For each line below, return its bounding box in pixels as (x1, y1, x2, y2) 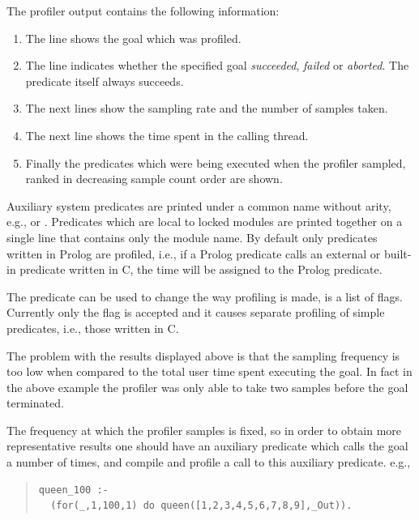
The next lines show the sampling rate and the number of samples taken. (25, 100, 388, 117)
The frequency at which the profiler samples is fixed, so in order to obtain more (6, 421, 402, 438)
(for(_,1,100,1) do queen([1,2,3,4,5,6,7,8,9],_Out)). (50, 500, 353, 512)
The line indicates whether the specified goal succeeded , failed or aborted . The (25, 57, 409, 74)
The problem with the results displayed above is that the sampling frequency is (6, 347, 400, 364)
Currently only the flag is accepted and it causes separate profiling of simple (6, 304, 385, 321)
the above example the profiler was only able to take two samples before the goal (6, 378, 408, 395)
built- (383, 245, 412, 262)
